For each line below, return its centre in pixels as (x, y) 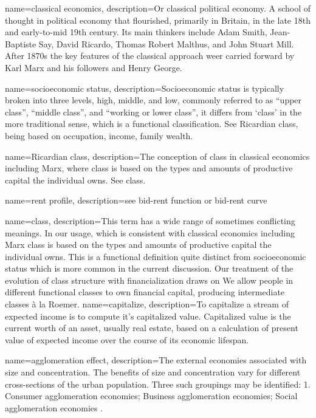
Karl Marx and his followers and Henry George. (94, 67)
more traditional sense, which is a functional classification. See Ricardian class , (152, 124)
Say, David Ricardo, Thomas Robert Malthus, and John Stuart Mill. (166, 43)
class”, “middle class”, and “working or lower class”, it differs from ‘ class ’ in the (153, 111)
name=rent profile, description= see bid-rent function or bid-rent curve (136, 200)
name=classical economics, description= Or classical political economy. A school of (158, 8)
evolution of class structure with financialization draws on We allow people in (149, 280)
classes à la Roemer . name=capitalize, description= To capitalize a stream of (147, 304)
